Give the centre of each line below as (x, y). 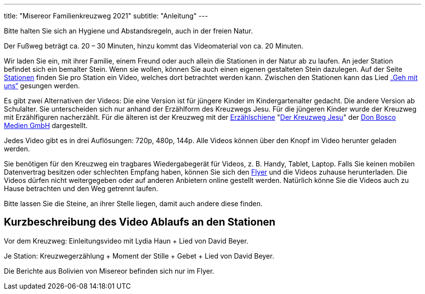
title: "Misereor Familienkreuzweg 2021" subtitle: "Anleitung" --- (106, 16)
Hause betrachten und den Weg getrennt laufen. (81, 188)
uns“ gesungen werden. (42, 86)
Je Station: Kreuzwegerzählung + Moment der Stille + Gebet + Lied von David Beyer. (139, 256)
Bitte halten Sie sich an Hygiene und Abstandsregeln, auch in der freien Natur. (129, 31)
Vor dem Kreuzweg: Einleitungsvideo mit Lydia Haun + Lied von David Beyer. (126, 241)
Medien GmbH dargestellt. (46, 125)
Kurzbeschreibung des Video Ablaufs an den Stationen (140, 222)
